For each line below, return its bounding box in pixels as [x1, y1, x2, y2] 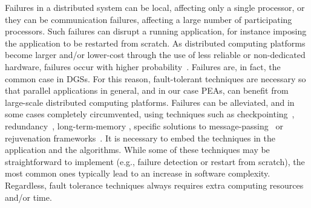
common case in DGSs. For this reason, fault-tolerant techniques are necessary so [5, 72, 306, 85]
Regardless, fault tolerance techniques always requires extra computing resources [5, 178, 304, 191]
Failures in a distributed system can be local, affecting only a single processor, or [5, 1, 305, 13]
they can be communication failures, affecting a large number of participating [5, 13, 292, 25]
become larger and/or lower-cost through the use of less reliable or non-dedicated [5, 48, 306, 61]
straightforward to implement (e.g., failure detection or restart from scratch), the [5, 155, 305, 167]
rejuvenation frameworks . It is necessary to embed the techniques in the [5, 131, 275, 144]
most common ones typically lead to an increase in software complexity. [5, 167, 270, 180]
